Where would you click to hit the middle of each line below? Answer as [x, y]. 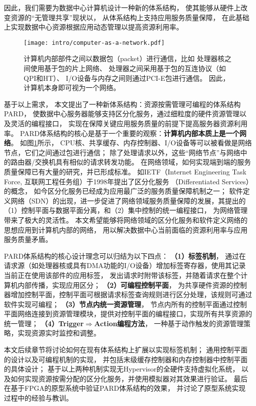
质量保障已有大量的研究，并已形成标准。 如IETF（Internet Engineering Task [125, 171]
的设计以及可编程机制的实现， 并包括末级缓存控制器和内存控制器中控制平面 [126, 359]
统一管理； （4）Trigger [44, 323]
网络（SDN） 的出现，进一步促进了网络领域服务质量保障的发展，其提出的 [128, 200]
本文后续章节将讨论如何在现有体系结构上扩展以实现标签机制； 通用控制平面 [126, 350]
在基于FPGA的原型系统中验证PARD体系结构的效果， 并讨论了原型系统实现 [125, 388]
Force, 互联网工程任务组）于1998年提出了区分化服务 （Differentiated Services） [128, 181]
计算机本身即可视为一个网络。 [72, 87]
